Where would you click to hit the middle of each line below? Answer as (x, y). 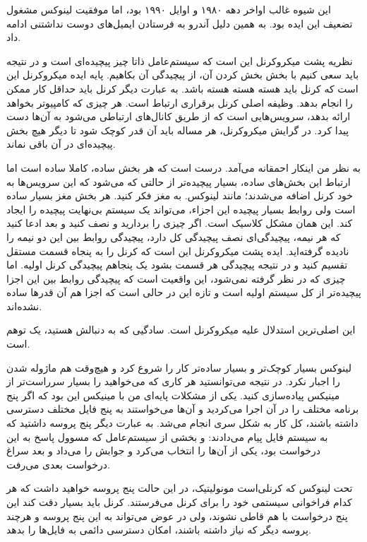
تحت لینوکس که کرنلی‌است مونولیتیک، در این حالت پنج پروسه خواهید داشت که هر (180, 488)
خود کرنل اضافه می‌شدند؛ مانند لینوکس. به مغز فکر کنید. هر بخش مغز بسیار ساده (180, 195)
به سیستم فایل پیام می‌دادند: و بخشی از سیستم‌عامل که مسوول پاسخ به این (167, 436)
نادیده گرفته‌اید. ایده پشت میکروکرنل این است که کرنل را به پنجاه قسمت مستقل (178, 251)
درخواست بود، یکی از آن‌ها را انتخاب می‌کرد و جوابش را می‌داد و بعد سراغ (164, 450)
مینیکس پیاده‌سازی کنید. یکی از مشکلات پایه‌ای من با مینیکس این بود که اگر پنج (173, 395)
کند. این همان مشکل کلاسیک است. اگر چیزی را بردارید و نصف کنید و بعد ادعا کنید (180, 223)
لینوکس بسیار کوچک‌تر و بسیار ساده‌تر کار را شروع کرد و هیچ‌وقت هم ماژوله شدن (179, 367)
